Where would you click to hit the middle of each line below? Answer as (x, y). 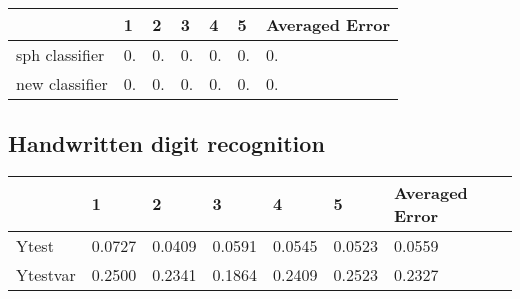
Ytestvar (46, 274)
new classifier (62, 83)
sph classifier (60, 54)
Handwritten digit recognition (166, 142)
